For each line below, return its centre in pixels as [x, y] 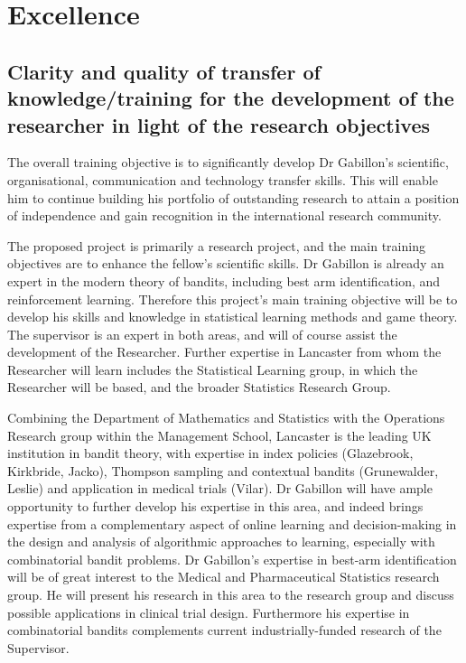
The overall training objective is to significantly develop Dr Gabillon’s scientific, [228, 162]
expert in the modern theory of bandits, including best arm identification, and [224, 280]
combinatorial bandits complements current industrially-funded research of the [224, 630]
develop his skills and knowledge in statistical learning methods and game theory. [233, 317]
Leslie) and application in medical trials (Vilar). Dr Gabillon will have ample [220, 488]
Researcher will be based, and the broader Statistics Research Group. [199, 387]
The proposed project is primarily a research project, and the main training [216, 245]
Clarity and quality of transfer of [164, 71]
